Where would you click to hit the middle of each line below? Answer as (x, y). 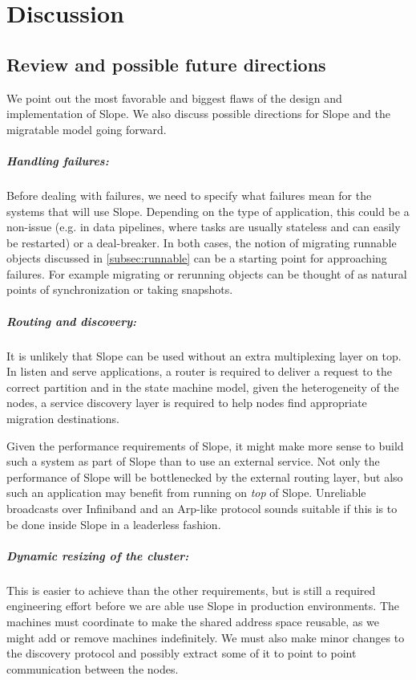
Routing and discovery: (72, 321)
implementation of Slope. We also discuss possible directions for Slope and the (198, 114)
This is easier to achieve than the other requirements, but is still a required (191, 590)
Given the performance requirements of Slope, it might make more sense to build (205, 445)
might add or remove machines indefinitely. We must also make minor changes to (206, 637)
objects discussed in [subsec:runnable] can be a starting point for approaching (197, 258)
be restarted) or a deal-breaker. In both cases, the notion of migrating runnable (202, 242)
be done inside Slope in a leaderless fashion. (114, 524)
